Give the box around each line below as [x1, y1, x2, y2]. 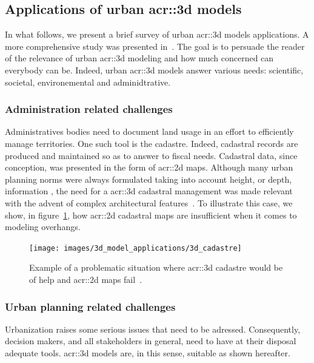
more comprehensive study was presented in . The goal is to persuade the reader [5, 39, 305, 52]
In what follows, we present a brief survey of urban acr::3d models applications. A [5, 28, 309, 41]
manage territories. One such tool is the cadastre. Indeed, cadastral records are [5, 137, 298, 149]
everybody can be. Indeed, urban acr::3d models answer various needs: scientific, [5, 63, 304, 76]
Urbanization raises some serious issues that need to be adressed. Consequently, [5, 322, 301, 335]
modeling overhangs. [5, 220, 81, 233]
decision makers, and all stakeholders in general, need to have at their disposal [5, 334, 296, 347]
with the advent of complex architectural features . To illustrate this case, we [5, 196, 293, 209]
